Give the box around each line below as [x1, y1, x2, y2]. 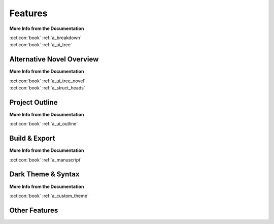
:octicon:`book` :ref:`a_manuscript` [9, 156, 82, 163]
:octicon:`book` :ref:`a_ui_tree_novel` [9, 78, 86, 84]
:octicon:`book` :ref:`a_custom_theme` [9, 193, 89, 199]
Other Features [9, 206, 58, 214]
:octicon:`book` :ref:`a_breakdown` [9, 35, 82, 41]
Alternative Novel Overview [9, 55, 99, 63]
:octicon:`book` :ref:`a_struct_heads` [9, 85, 86, 91]
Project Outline [9, 98, 58, 107]
